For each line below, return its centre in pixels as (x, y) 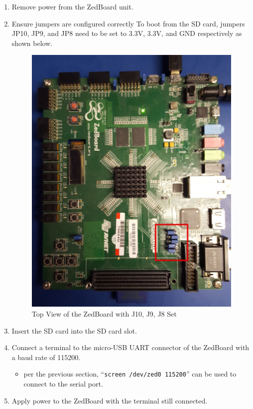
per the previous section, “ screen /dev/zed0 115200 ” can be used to (130, 374)
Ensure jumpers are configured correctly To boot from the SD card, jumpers (128, 23)
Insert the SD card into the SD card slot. (74, 330)
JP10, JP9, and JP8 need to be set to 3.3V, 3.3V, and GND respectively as (127, 33)
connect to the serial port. (63, 384)
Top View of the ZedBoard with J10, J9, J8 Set (104, 314)
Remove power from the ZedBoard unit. (72, 6)
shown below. (32, 43)
